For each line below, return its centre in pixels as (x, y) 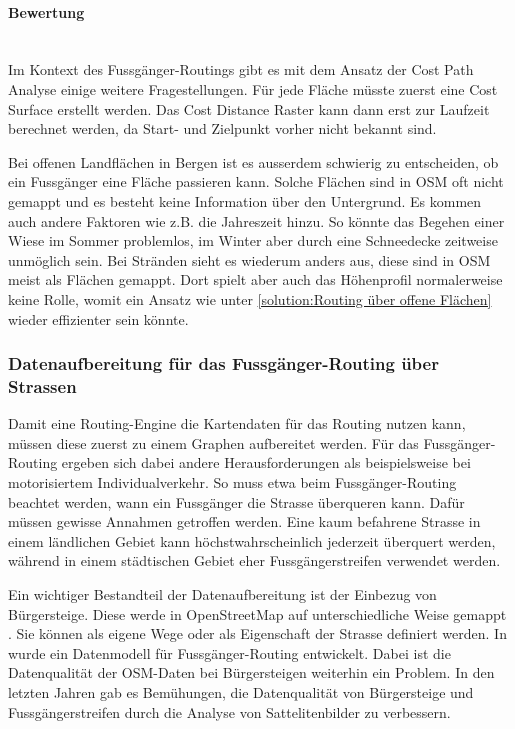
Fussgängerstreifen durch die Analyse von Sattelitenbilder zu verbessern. (229, 711)
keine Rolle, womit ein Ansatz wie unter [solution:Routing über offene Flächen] (250, 298)
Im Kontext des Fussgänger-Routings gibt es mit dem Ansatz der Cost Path (241, 69)
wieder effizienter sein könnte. (98, 318)
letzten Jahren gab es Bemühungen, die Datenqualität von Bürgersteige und (241, 691)
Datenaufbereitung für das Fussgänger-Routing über (223, 363)
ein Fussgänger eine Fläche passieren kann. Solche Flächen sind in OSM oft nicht (256, 181)
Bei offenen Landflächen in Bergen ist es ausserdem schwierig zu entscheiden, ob (253, 161)
